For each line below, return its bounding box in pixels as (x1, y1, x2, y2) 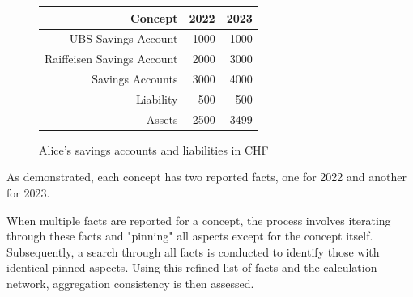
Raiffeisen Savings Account (45, 50, 178, 67)
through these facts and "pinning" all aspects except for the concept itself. (6, 227, 373, 244)
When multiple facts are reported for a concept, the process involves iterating (6, 211, 391, 228)
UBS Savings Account (69, 30, 178, 47)
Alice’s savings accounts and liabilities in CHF (39, 141, 269, 158)
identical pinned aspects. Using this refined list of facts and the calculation (6, 259, 377, 276)
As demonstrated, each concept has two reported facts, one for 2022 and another (6, 168, 407, 185)
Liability (135, 90, 178, 107)
